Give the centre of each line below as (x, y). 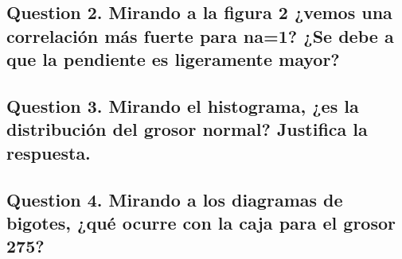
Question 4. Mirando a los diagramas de (175, 199)
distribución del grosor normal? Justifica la (187, 129)
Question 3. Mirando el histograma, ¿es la (183, 105)
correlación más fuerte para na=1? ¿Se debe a (200, 35)
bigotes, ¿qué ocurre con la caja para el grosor (201, 222)
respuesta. (49, 152)
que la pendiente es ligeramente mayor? (173, 59)
